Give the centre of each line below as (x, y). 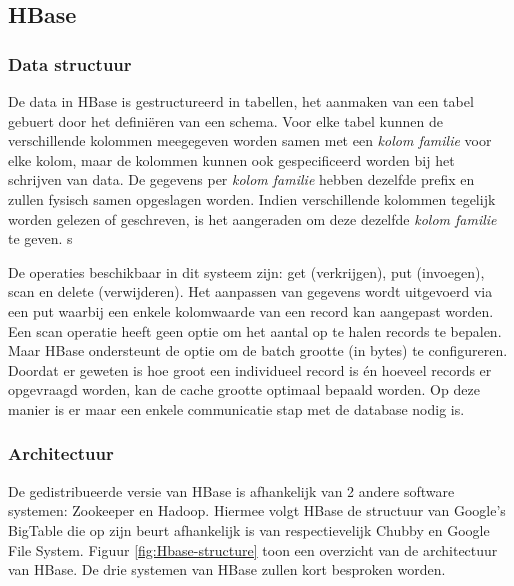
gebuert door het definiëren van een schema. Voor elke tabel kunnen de (226, 120)
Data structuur (70, 63)
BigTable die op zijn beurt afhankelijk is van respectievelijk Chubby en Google (249, 529)
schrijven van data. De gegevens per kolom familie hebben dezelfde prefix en (241, 179)
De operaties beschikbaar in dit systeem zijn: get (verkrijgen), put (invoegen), (246, 271)
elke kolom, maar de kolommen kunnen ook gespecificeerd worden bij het (231, 159)
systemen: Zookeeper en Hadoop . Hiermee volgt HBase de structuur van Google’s (257, 510)
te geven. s (40, 238)
